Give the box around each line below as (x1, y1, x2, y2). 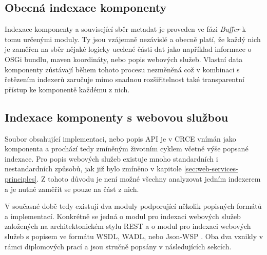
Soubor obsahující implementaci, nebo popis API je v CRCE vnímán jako (5, 133, 236, 144)
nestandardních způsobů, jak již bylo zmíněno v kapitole (5, 163, 182, 174)
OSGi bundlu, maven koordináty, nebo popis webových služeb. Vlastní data (5, 53, 243, 64)
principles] (5, 173, 37, 184)
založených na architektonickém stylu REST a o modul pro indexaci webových (5, 221, 251, 231)
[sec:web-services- (184, 163, 238, 174)
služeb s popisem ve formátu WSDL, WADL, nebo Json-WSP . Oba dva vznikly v (5, 230, 263, 241)
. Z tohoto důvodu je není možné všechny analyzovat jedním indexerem (36, 173, 261, 184)
